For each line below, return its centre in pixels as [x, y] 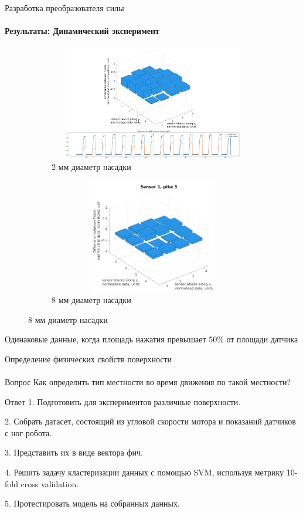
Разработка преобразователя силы [64, 8]
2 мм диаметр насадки [91, 166]
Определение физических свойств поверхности [88, 359]
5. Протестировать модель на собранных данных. [92, 503]
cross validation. [50, 483]
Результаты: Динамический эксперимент [82, 31]
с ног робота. [28, 432]
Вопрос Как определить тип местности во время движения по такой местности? [148, 382]
